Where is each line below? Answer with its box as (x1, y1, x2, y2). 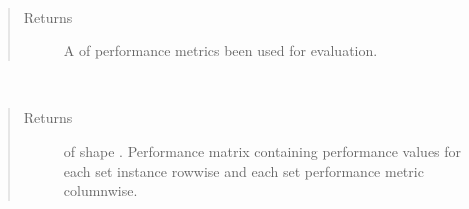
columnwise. (63, 180, 138, 201)
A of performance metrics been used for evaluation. (63, 40, 378, 61)
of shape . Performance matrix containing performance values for (63, 140, 462, 161)
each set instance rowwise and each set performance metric (63, 160, 424, 181)
